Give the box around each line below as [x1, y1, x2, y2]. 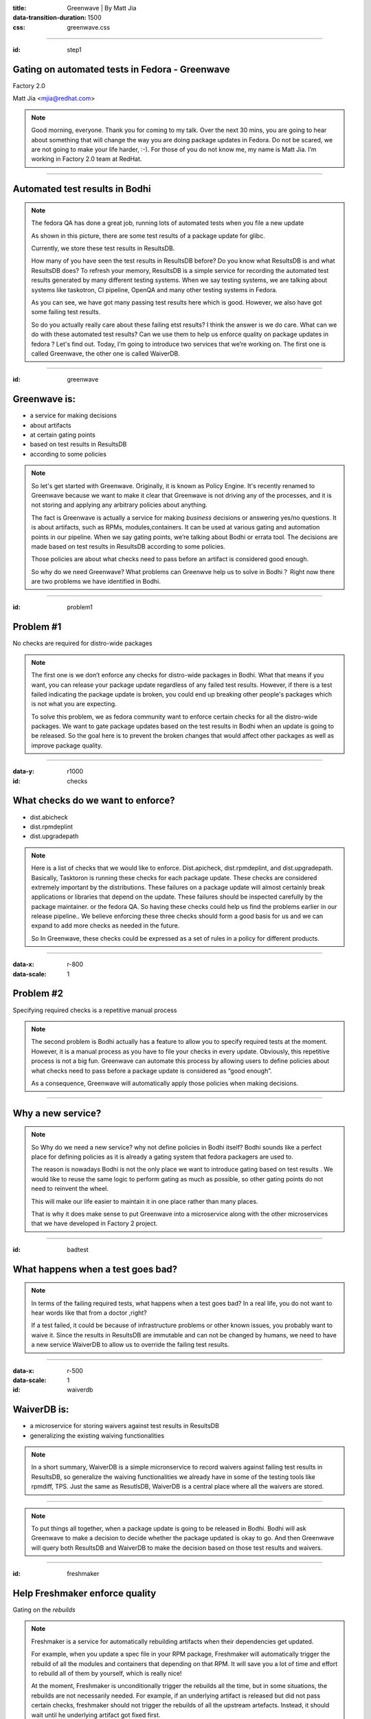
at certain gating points [30, 430, 95, 439]
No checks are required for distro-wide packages [12, 639, 153, 648]
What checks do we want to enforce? [12, 795, 175, 807]
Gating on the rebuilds [12, 1606, 76, 1614]
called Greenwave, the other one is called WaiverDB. [31, 349, 180, 358]
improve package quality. [31, 741, 103, 749]
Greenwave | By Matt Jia [67, 4, 137, 12]
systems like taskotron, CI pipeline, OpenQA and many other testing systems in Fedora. [31, 285, 278, 294]
